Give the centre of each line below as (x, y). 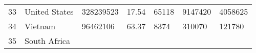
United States (49, 11)
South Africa (47, 41)
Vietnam (40, 26)
